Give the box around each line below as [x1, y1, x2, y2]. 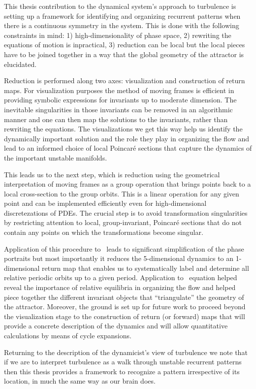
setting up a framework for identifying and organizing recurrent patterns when [4, 10, 241, 21]
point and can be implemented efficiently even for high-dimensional [4, 198, 207, 208]
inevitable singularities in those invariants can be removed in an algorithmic [4, 104, 233, 114]
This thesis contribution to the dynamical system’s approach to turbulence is [4, 1, 236, 11]
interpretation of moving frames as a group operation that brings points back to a [4, 179, 251, 189]
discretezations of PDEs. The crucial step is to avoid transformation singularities [4, 207, 248, 218]
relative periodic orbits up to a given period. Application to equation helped [4, 272, 237, 283]
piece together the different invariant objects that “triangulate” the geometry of [4, 292, 244, 302]
